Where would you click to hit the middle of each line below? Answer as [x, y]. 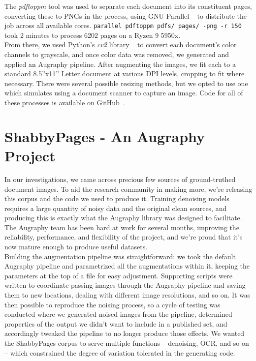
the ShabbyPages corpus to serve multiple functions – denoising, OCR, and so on [127, 343]
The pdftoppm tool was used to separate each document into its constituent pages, [128, 6]
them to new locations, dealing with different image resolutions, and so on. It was [128, 295]
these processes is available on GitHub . [65, 102]
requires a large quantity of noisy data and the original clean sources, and [116, 208]
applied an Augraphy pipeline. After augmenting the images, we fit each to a [120, 64]
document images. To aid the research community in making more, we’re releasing [128, 189]
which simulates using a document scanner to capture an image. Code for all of [124, 93]
